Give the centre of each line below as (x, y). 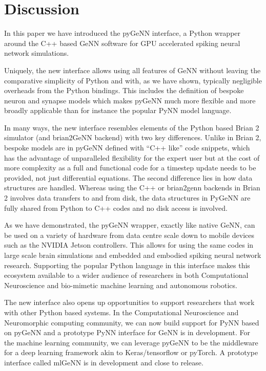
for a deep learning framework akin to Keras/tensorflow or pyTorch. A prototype (131, 352)
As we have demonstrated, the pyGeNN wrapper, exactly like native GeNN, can (130, 225)
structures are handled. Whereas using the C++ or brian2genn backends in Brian (132, 188)
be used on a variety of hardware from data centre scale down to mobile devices (129, 235)
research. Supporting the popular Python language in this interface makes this (127, 265)
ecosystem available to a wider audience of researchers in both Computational (126, 275)
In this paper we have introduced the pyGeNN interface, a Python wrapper (122, 33)
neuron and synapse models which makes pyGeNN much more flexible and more (130, 100)
